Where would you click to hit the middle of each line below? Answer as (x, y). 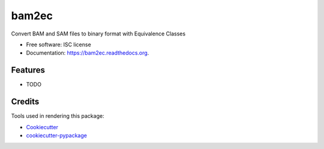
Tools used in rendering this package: (58, 116)
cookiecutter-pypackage (56, 135)
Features (28, 70)
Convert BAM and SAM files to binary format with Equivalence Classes (98, 34)
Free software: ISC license (58, 44)
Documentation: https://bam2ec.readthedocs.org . (88, 53)
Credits (25, 102)
